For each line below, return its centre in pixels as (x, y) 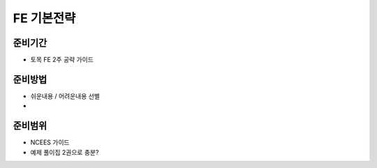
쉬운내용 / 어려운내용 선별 (65, 96)
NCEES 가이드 (50, 142)
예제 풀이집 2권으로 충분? (65, 152)
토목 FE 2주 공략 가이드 (62, 60)
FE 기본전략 (44, 18)
